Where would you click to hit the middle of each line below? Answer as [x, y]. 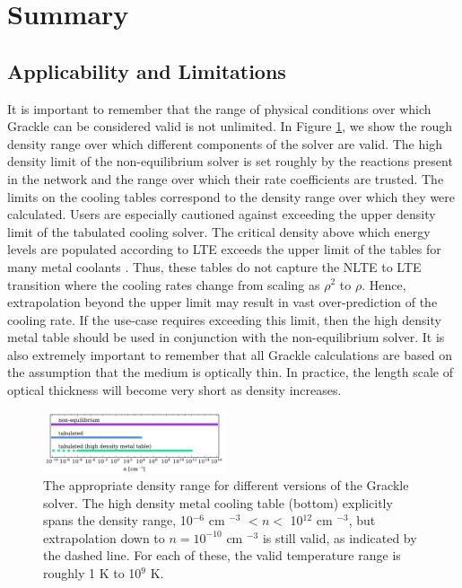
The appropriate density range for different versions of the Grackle [226, 485]
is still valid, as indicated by [340, 537]
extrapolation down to [104, 537]
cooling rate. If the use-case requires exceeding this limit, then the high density [224, 319]
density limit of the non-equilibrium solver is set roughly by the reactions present [230, 161]
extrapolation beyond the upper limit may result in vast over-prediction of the [222, 302]
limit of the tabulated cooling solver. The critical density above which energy [219, 231]
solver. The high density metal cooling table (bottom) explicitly [218, 502]
